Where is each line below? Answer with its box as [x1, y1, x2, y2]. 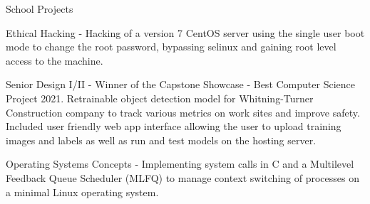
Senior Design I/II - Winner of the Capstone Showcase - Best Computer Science [6, 77, 355, 92]
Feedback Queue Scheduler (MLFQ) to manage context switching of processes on [6, 170, 359, 185]
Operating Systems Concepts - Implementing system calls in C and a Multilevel [6, 156, 354, 171]
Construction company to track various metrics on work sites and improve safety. [6, 104, 360, 119]
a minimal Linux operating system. [6, 184, 159, 199]
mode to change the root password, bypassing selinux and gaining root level [6, 39, 336, 54]
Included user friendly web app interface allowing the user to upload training [6, 119, 341, 134]
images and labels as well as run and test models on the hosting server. [6, 132, 317, 147]
